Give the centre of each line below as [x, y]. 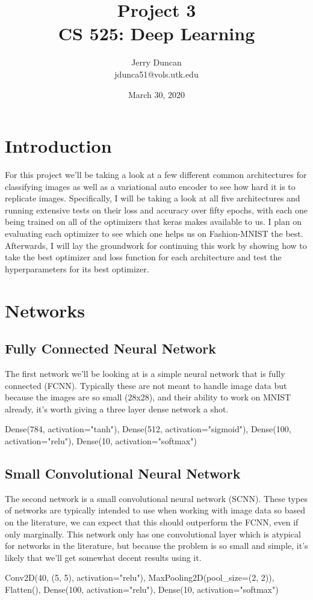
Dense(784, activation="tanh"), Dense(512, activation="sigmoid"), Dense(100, [148, 429]
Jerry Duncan [156, 62]
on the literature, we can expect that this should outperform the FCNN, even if [152, 522]
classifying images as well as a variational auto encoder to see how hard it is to [150, 186]
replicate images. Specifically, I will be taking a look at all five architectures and [153, 198]
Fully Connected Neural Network [110, 348]
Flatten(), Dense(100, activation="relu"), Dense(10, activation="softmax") [142, 589]
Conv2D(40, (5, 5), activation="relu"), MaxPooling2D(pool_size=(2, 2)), [140, 577]
